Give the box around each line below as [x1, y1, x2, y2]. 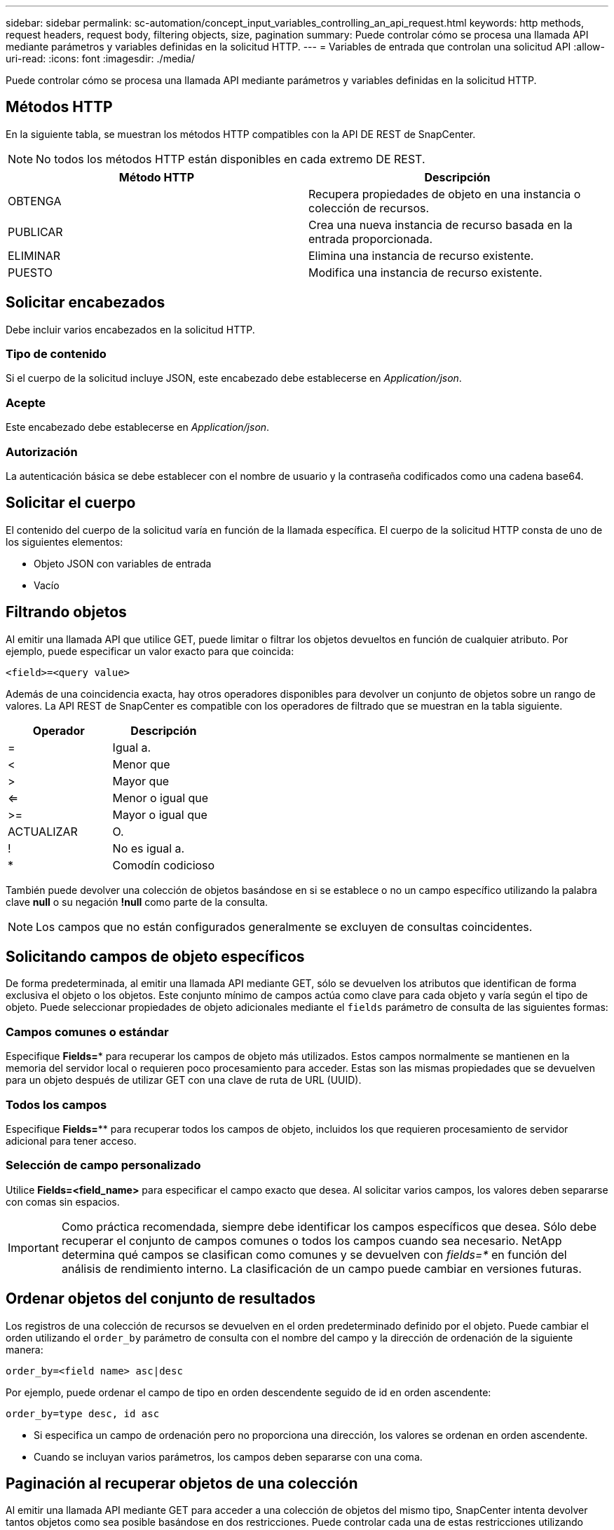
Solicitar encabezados [6, 294, 165, 312]
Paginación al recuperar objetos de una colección [6, 1474, 358, 1492]
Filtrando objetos [6, 603, 127, 621]
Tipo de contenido [6, 347, 107, 361]
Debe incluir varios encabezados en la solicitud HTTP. [6, 323, 255, 336]
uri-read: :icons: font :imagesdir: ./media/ [6, 53, 195, 64]
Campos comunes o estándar [6, 1024, 169, 1039]
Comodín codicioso [112, 857, 215, 872]
